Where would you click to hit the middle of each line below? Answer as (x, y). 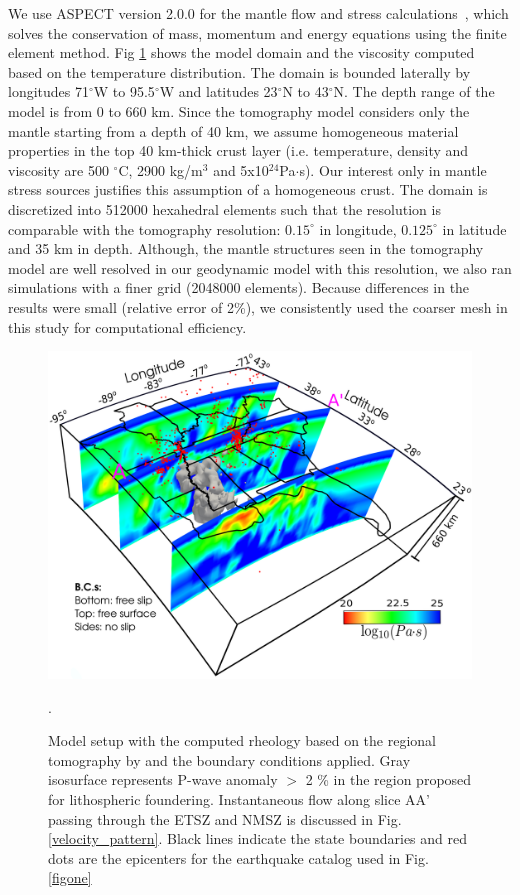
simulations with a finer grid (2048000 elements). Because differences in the (239, 287)
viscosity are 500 (58, 169)
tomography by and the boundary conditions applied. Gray (229, 759)
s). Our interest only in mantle (393, 169)
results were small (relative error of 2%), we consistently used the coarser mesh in (258, 306)
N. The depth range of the (414, 91)
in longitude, (358, 228)
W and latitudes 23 (218, 91)
